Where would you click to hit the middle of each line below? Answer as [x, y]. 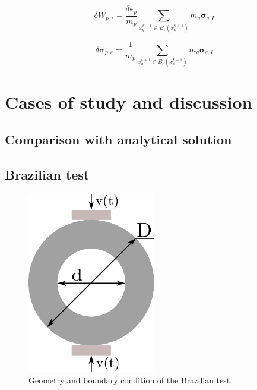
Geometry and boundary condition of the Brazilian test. [131, 380]
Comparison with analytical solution [118, 139]
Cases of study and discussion [129, 101]
